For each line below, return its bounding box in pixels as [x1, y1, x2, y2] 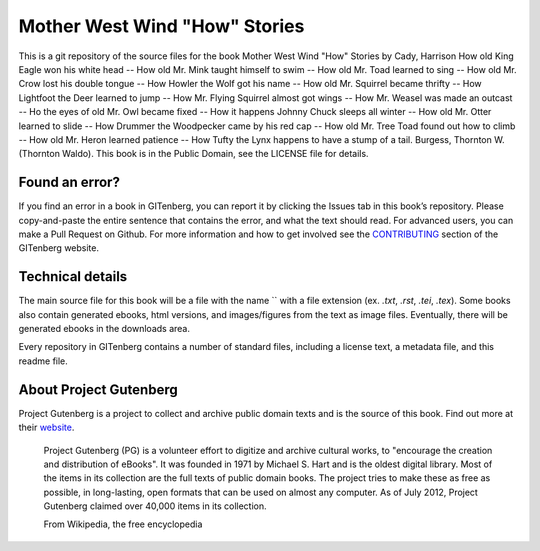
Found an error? [18, 174, 120, 191]
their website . [18, 421, 75, 434]
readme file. [18, 355, 69, 367]
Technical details [18, 268, 128, 285]
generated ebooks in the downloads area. [18, 323, 190, 335]
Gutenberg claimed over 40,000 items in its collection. [43, 500, 267, 512]
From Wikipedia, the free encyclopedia [43, 518, 203, 530]
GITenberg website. [18, 242, 100, 254]
